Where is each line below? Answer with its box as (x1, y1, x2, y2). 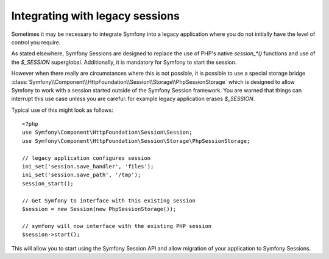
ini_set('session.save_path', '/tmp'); (22, 171, 141, 179)
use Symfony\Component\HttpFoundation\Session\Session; (22, 129, 193, 136)
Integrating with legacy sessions (11, 9, 180, 22)
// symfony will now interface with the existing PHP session (22, 223, 212, 229)
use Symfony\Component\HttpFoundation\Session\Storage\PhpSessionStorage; (22, 137, 250, 144)
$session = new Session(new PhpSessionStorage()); (22, 205, 177, 212)
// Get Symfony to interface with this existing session (22, 197, 196, 204)
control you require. (11, 38, 61, 46)
